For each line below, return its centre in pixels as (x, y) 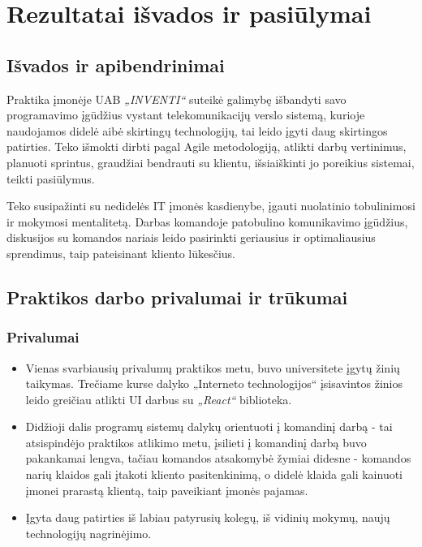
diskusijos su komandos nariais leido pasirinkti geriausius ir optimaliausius (191, 237)
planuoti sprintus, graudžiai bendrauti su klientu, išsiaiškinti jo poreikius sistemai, (211, 162)
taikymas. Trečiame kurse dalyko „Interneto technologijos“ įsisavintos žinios (214, 383)
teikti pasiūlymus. (51, 178)
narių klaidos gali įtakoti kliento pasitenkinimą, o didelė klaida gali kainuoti (214, 474)
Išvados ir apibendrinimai (116, 65)
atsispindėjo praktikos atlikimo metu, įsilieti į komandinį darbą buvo (196, 442)
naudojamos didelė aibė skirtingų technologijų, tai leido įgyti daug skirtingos (197, 130)
